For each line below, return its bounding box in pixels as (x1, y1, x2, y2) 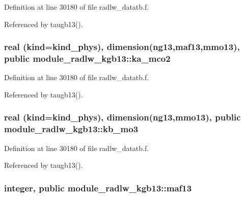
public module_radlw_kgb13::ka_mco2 (4, 52, 171, 65)
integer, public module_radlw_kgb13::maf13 (4, 181, 192, 194)
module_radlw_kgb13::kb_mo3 (4, 122, 139, 135)
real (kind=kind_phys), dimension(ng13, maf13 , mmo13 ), (4, 40, 240, 53)
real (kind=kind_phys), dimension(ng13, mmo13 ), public (4, 111, 241, 124)
